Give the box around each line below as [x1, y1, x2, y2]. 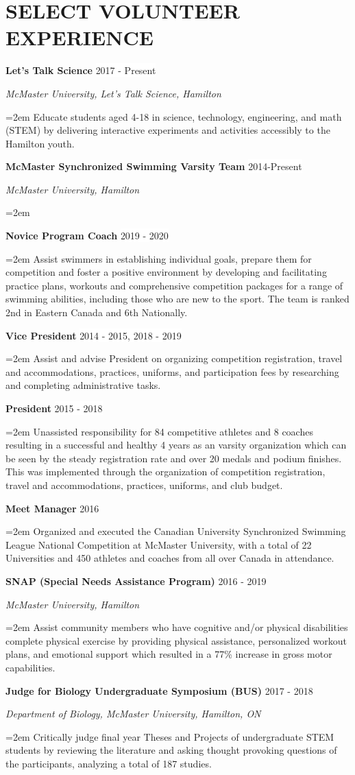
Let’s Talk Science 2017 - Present [5, 63, 156, 77]
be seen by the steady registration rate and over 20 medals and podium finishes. [5, 451, 342, 465]
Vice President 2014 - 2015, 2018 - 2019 [5, 328, 182, 342]
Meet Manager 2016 [5, 501, 99, 515]
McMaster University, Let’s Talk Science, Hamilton [5, 86, 221, 100]
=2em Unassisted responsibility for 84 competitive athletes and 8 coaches [5, 424, 313, 438]
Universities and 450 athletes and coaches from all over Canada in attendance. [5, 551, 334, 565]
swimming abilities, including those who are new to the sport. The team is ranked [5, 291, 350, 306]
